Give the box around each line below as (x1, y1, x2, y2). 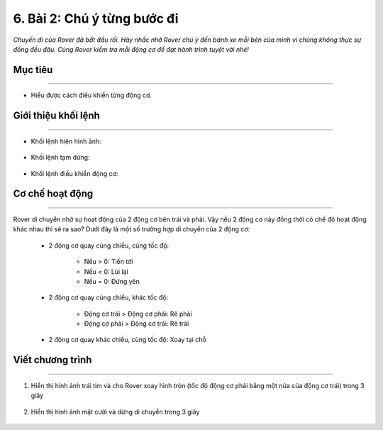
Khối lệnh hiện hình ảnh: (30, 137, 102, 145)
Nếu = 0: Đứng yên (84, 277, 140, 285)
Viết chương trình (13, 354, 92, 366)
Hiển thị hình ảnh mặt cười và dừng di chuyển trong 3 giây (30, 407, 200, 416)
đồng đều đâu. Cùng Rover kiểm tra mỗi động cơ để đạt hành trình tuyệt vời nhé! (13, 45, 250, 53)
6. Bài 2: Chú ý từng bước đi (13, 11, 179, 26)
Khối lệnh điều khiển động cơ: (30, 169, 118, 177)
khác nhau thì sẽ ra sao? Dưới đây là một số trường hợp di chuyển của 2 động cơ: (13, 225, 250, 233)
